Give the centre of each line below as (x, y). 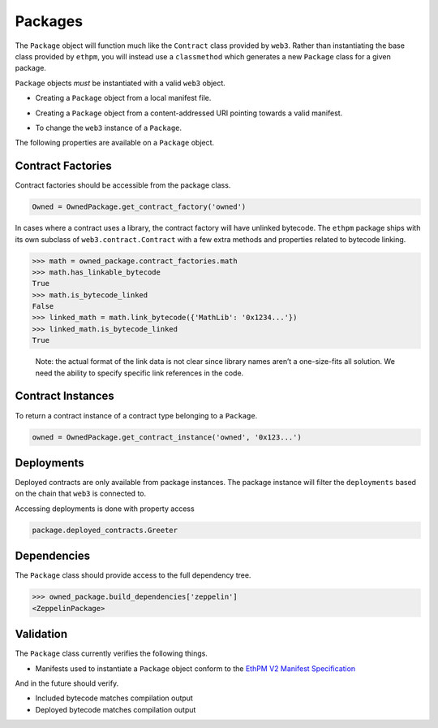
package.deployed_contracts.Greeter (105, 530)
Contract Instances (65, 396)
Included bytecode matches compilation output (114, 698)
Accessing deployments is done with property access (105, 509)
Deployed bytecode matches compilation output (116, 709)
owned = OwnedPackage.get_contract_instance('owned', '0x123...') (167, 437)
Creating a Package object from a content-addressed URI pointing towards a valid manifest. (189, 113)
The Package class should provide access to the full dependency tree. (133, 575)
